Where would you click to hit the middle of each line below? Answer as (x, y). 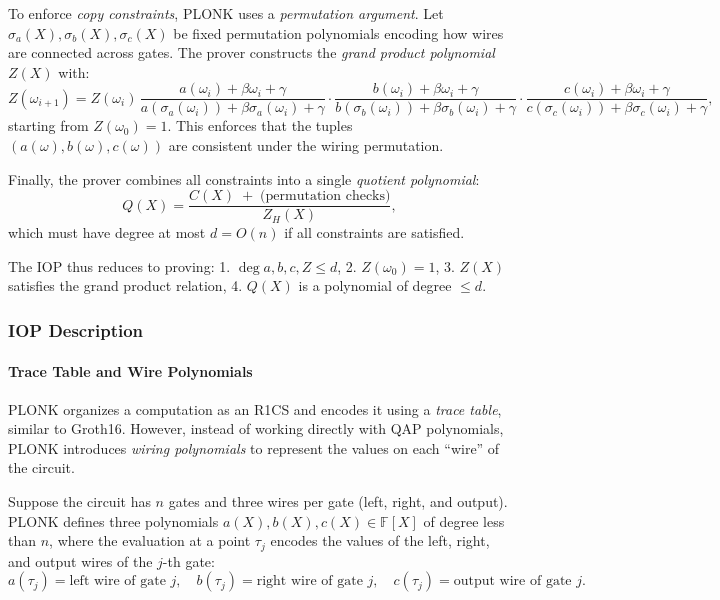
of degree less (464, 520)
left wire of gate (117, 581)
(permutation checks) (325, 196)
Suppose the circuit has (79, 501)
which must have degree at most (107, 232)
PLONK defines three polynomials (113, 520)
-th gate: (188, 560)
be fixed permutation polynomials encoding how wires (338, 32)
